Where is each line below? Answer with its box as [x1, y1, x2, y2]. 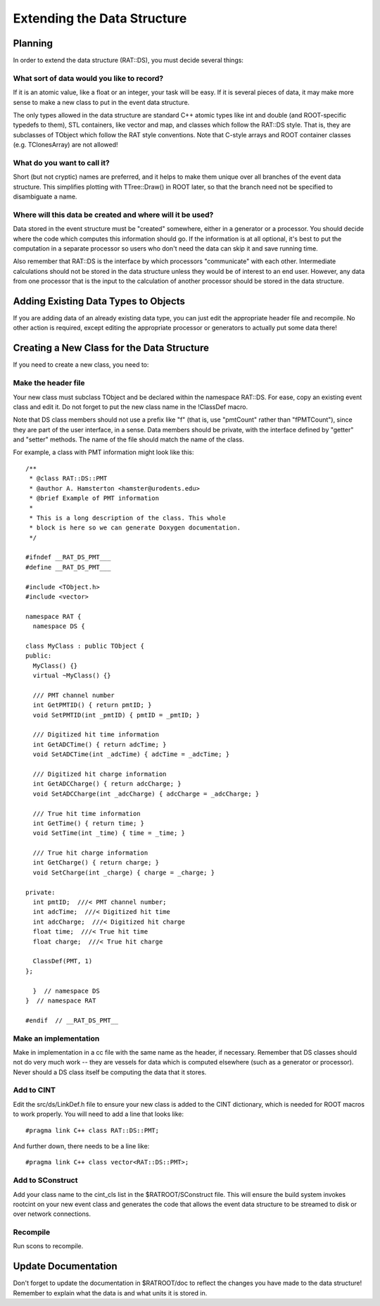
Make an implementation [13, 1034, 100, 1043]
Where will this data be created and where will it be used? [13, 210, 214, 220]
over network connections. [13, 1210, 91, 1218]
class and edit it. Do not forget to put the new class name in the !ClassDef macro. [13, 402, 248, 411]
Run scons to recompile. [13, 1242, 84, 1250]
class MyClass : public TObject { [25, 641, 144, 650]
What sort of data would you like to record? [13, 73, 164, 83]
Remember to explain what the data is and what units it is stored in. [13, 1288, 208, 1297]
